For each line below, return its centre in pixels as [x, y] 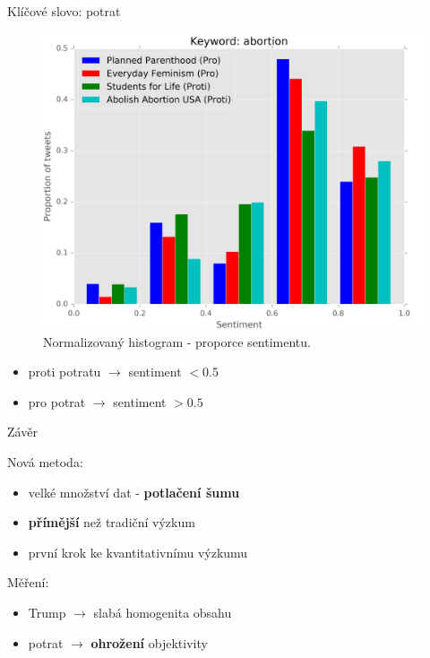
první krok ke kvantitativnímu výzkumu [138, 552]
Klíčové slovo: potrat [64, 11]
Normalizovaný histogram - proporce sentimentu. [177, 341]
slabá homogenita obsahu [163, 612]
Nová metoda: [45, 461]
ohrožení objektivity [149, 642]
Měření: [28, 582]
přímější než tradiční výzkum [112, 522]
